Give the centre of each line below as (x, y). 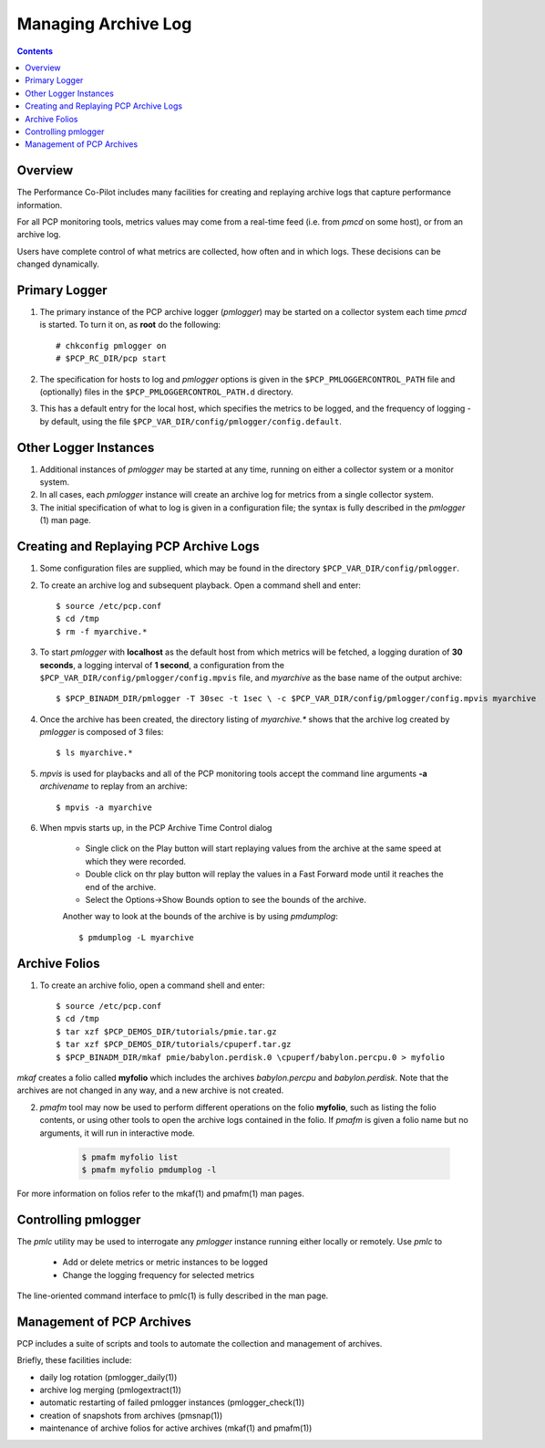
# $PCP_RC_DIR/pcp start (111, 359)
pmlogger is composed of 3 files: (102, 732)
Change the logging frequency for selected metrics (159, 1275)
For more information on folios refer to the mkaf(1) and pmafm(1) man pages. (161, 1193)
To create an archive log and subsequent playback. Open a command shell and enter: (201, 585)
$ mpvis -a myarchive (104, 807)
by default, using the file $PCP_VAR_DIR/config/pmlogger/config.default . (190, 421)
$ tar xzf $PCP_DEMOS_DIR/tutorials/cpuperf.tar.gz (174, 1044)
